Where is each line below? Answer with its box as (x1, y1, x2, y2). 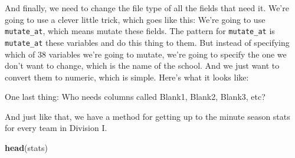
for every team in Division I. (5, 122, 107, 134)
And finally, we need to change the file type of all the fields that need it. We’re (5, 2, 289, 14)
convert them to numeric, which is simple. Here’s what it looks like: (5, 70, 249, 83)
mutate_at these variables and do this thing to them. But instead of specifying (5, 36, 290, 48)
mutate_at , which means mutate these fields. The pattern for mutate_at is (5, 25, 275, 37)
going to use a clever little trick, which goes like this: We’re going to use (5, 13, 265, 25)
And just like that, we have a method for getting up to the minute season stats (5, 110, 290, 122)
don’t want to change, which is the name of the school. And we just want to (5, 59, 280, 72)
